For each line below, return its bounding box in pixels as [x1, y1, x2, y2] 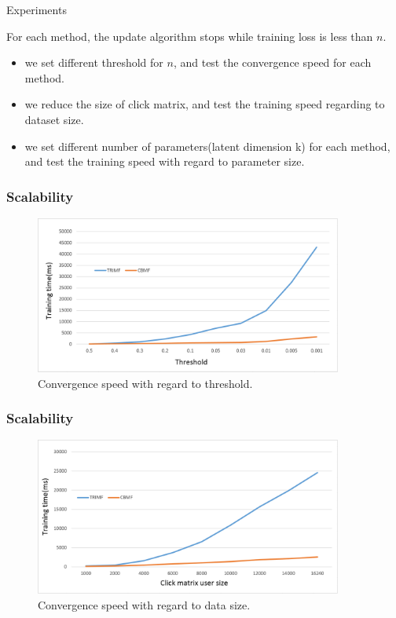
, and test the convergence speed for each [173, 54, 372, 71]
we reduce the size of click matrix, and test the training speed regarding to [24, 96, 385, 112]
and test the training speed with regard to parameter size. [24, 153, 305, 170]
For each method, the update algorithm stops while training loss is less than [6, 27, 373, 44]
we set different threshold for [24, 54, 163, 71]
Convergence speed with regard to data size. [38, 596, 251, 613]
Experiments [6, 2, 67, 17]
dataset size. [24, 111, 84, 127]
